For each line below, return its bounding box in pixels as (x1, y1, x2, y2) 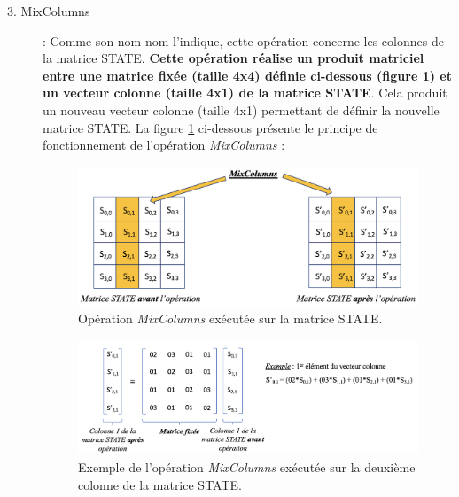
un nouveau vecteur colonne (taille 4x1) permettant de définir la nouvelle (43, 100, 440, 119)
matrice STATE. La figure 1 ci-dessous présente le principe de (43, 118, 378, 136)
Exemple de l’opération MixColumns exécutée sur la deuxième (78, 457, 416, 476)
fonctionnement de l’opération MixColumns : (43, 136, 285, 154)
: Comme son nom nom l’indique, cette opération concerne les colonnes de (43, 31, 444, 50)
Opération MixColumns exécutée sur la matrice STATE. (78, 309, 383, 328)
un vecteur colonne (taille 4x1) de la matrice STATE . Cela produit (43, 83, 447, 102)
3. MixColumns (7, 2, 90, 19)
